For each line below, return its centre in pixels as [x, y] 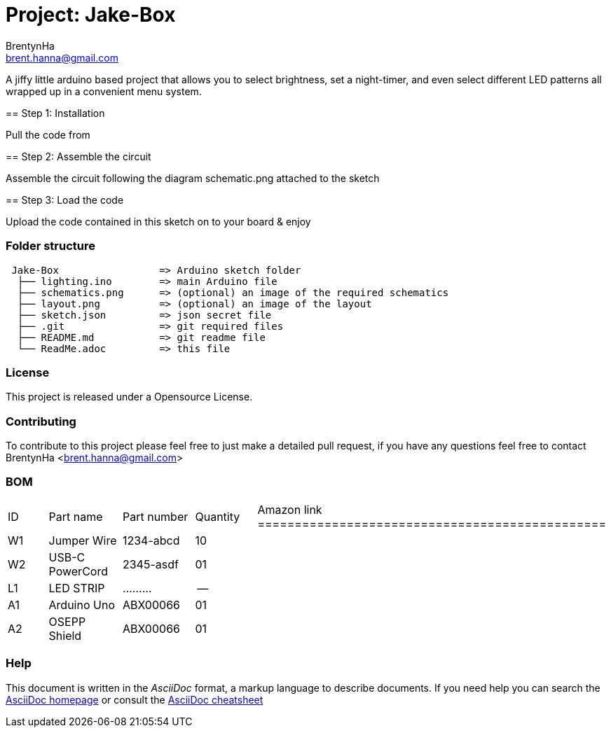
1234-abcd [151, 540]
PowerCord [78, 571]
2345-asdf [150, 564]
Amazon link [290, 509]
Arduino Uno [82, 605]
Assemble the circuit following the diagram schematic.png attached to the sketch [193, 178]
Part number [155, 516]
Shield [65, 635]
